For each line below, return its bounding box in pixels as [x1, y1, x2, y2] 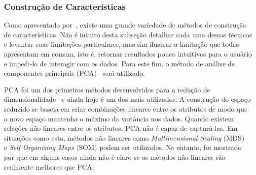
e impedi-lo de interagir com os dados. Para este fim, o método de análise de [4, 58, 235, 68]
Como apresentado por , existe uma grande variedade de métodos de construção [4, 20, 247, 30]
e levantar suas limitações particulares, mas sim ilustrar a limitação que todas [4, 39, 239, 49]
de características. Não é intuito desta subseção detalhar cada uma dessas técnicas [4, 29, 253, 39]
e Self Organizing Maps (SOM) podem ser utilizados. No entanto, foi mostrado [4, 142, 242, 152]
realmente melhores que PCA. [4, 161, 94, 172]
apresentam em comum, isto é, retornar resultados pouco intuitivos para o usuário [4, 49, 252, 58]
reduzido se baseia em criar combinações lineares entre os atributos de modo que [4, 103, 248, 114]
